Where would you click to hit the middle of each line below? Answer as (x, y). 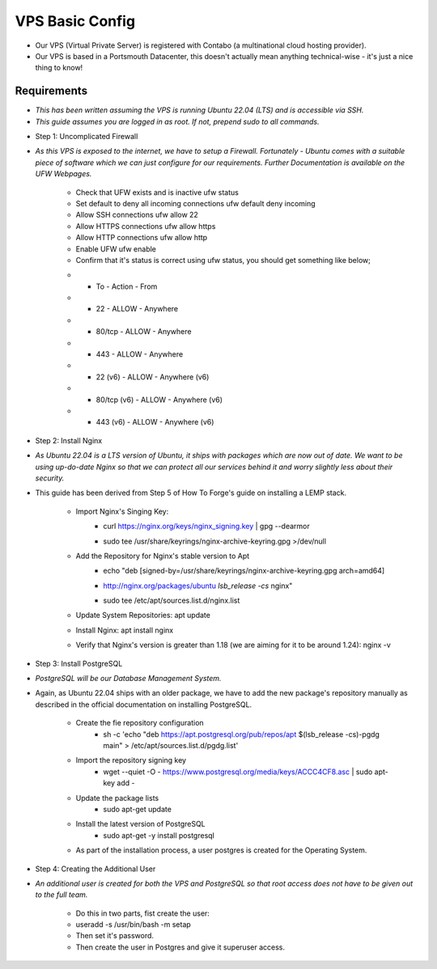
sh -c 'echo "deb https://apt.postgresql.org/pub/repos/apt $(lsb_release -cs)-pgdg (242, 734)
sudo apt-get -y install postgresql (159, 835)
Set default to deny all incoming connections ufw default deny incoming (195, 203)
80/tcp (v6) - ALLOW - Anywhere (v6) (159, 400)
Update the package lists (117, 798)
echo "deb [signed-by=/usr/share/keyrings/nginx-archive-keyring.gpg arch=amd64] (244, 571)
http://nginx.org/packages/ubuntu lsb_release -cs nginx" (198, 586)
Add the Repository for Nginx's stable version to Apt (163, 556)
